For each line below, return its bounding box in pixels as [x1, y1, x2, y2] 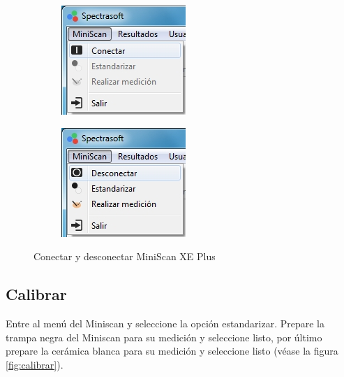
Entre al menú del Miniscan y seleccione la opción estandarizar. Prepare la [6, 315, 324, 330]
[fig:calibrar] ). [6, 357, 63, 371]
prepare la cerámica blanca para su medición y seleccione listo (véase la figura [6, 343, 338, 358]
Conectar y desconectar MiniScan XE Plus [33, 249, 216, 264]
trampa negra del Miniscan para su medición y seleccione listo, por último [6, 329, 322, 344]
